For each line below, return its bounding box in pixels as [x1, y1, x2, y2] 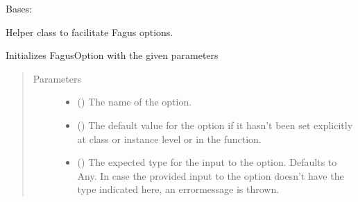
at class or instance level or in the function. [77, 131, 262, 146]
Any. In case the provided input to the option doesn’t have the [77, 168, 344, 183]
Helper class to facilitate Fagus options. [6, 24, 173, 39]
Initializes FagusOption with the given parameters [6, 48, 219, 62]
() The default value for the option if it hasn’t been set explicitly [77, 117, 353, 132]
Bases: [6, 1, 33, 15]
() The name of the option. [77, 94, 192, 109]
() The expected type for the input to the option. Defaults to [77, 155, 337, 169]
